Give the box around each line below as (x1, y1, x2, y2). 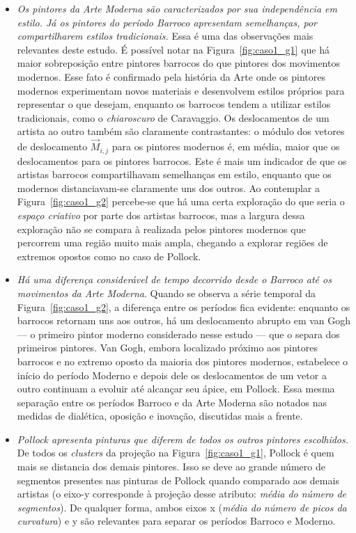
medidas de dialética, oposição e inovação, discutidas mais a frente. (17, 408, 303, 423)
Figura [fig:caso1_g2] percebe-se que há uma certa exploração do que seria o (17, 194, 345, 209)
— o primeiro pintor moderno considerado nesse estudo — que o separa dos (17, 326, 340, 341)
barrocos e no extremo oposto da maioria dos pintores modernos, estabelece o (17, 353, 348, 368)
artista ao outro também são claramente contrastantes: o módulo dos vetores (17, 124, 345, 138)
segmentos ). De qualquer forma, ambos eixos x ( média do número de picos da (17, 500, 347, 514)
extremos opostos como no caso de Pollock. (17, 248, 201, 263)
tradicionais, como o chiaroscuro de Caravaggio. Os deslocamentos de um (17, 110, 330, 125)
